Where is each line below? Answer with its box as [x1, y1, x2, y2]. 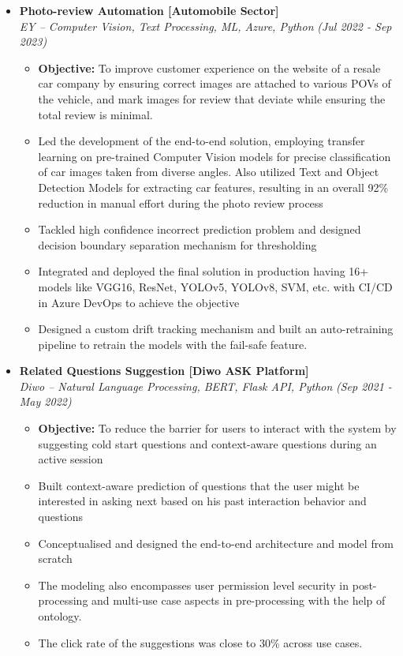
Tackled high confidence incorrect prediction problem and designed [38, 221, 361, 238]
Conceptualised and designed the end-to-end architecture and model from [38, 534, 394, 551]
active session [38, 451, 103, 467]
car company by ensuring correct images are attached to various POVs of [38, 75, 391, 92]
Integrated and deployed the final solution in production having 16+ [38, 263, 369, 279]
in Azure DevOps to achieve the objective [38, 294, 240, 310]
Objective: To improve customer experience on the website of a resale [38, 59, 381, 76]
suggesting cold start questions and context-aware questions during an [38, 435, 377, 452]
